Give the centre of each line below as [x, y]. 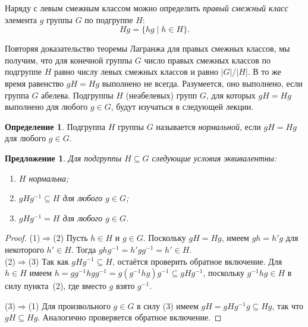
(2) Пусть [70, 238]
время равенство [34, 83]
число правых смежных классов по [208, 60]
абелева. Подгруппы [77, 95]
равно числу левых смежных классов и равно [136, 72]
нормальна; [49, 178]
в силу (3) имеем [168, 305]
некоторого [24, 249]
